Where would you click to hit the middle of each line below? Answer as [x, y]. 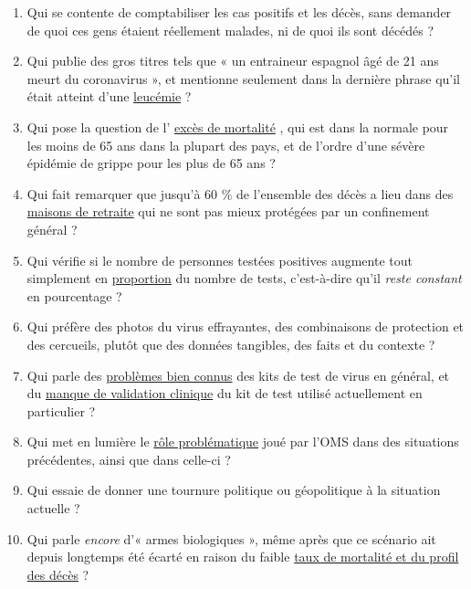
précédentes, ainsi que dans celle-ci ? [129, 459]
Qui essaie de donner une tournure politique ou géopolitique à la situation [234, 490]
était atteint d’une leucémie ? [109, 96]
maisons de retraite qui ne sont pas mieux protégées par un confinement [228, 211]
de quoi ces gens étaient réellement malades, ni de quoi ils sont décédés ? [230, 30]
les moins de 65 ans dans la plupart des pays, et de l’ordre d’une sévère [226, 145]
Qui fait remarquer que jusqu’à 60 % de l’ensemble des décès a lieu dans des [240, 193]
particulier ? [61, 410]
